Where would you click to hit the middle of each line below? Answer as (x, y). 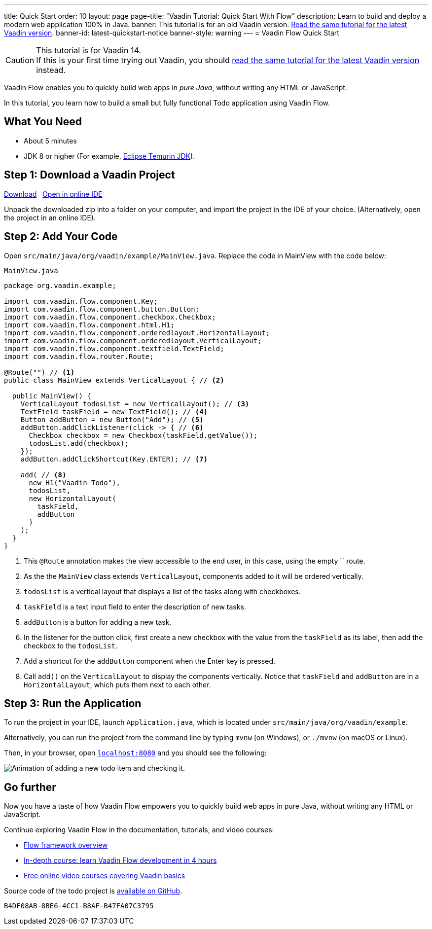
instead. (51, 70)
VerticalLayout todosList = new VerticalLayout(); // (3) (135, 404)
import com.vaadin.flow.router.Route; (79, 356)
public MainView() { (52, 396)
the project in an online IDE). (50, 217)
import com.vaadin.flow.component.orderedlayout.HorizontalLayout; (137, 333)
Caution (20, 60)
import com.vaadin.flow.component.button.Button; (102, 309)
